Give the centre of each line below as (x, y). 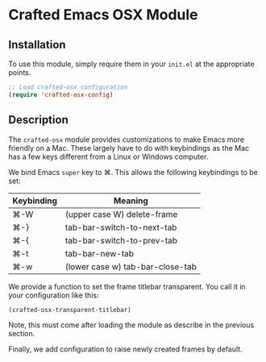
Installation (37, 45)
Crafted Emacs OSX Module (104, 15)
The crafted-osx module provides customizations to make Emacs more (126, 139)
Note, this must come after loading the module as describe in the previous (131, 325)
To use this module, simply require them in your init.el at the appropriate (132, 64)
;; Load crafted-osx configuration (68, 87)
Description (38, 120)
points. (20, 73)
